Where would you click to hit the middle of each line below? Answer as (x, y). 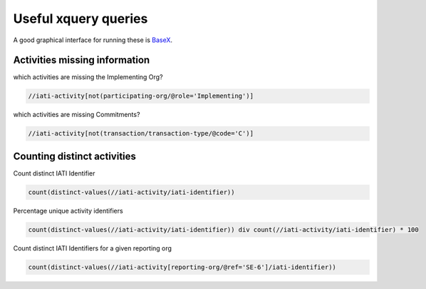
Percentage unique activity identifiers (68, 211)
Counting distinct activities (75, 156)
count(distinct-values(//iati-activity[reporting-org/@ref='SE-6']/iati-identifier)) (182, 267)
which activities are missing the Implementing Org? (88, 77)
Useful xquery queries (80, 19)
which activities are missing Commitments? (77, 115)
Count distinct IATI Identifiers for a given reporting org (93, 248)
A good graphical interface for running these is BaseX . (93, 40)
